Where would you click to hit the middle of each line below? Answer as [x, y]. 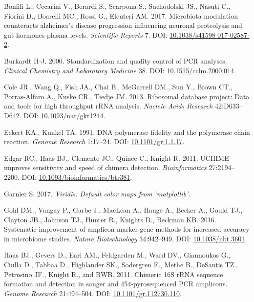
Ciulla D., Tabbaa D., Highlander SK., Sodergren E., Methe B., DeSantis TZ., [121, 265]
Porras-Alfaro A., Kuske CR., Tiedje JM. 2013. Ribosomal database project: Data [127, 96]
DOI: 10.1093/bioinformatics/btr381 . [77, 177]
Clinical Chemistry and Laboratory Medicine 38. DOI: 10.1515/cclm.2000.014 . [120, 70]
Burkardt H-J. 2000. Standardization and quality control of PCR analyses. [116, 60]
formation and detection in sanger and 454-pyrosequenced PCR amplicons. [116, 284]
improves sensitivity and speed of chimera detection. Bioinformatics [105, 167]
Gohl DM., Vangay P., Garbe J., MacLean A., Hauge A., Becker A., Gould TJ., [123, 210]
